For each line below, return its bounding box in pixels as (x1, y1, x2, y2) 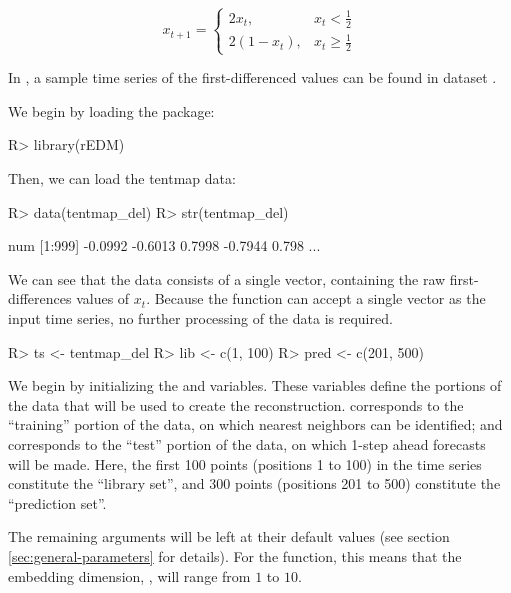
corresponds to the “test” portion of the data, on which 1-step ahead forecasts (8, 433, 486, 454)
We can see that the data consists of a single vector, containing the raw (8, 268, 446, 289)
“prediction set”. (8, 492, 107, 513)
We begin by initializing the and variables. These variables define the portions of (8, 375, 502, 396)
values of (76, 288, 130, 309)
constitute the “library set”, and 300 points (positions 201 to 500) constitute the (8, 473, 501, 494)
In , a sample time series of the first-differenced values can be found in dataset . (8, 67, 497, 88)
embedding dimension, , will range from (8, 565, 251, 586)
